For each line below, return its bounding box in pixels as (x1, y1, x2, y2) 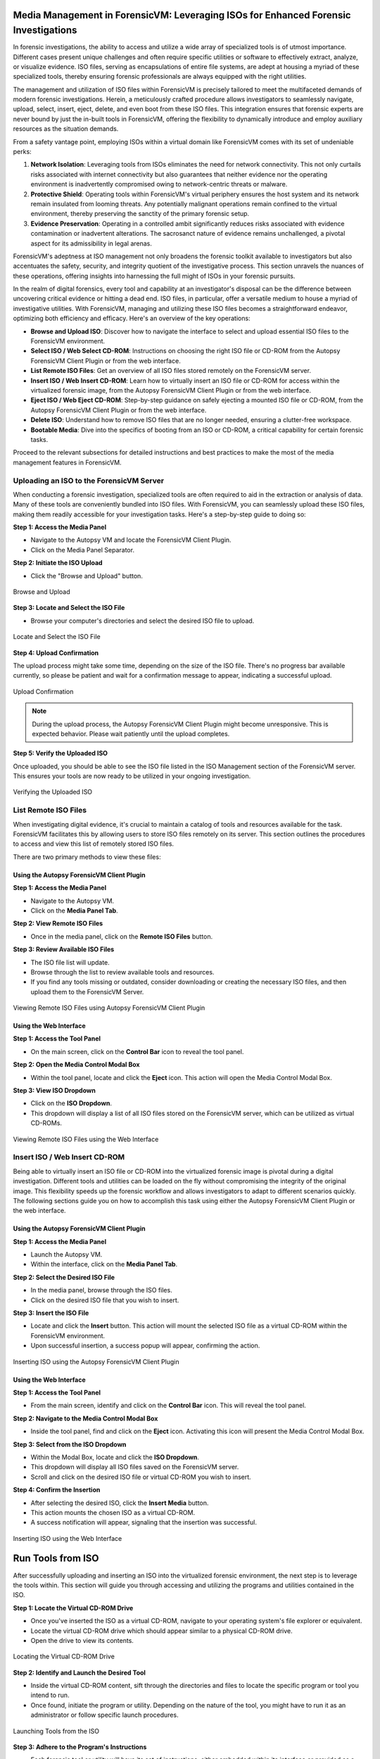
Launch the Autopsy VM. (30, 1250, 103, 1259)
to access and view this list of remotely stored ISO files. (13, 839, 175, 848)
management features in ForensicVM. (13, 458, 122, 466)
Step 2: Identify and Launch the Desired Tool (13, 1668, 146, 1677)
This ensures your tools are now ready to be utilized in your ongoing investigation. (13, 772, 251, 780)
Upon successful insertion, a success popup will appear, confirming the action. (30, 1341, 260, 1350)
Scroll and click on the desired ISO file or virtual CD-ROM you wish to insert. (30, 1473, 251, 1481)
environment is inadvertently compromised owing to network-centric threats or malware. (30, 180, 288, 189)
